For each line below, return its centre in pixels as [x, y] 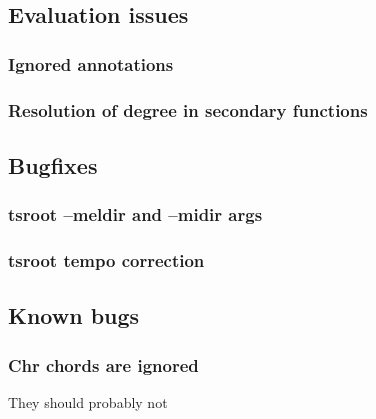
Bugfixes [53, 164]
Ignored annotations [91, 63]
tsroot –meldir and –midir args [135, 214]
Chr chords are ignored [103, 364]
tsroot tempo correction [106, 260]
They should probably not [88, 401]
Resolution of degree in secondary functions [188, 109]
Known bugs [74, 315]
